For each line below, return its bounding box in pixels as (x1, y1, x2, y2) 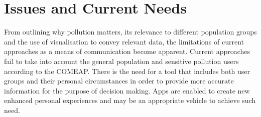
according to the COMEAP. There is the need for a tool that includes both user (4, 65, 250, 76)
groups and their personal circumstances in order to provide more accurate (4, 75, 234, 86)
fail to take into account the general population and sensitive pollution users (4, 55, 239, 66)
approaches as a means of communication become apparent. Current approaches (4, 46, 250, 56)
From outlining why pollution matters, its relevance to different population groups (4, 26, 257, 37)
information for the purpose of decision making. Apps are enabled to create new (4, 85, 250, 95)
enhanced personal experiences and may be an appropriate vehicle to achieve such (4, 95, 256, 105)
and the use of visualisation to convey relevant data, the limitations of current (4, 36, 244, 46)
